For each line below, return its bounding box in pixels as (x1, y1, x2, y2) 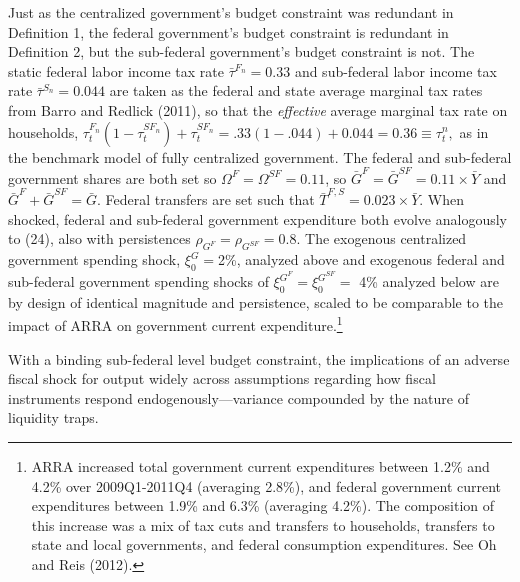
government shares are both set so (8, 167, 217, 188)
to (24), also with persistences (8, 228, 191, 249)
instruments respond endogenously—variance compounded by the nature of (8, 387, 469, 408)
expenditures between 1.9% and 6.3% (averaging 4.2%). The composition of (31, 495, 495, 516)
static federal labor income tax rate (8, 60, 225, 81)
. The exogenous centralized (296, 228, 467, 249)
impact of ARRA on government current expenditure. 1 (8, 312, 343, 336)
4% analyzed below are (359, 271, 499, 292)
